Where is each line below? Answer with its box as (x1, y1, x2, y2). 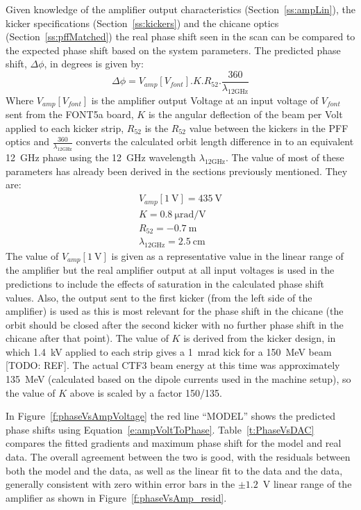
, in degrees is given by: (44, 56, 144, 71)
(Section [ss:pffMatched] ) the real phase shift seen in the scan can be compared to (6, 29, 355, 44)
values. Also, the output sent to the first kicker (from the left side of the (6, 290, 312, 304)
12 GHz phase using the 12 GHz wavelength (6, 150, 196, 165)
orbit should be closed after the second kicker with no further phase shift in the (6, 317, 344, 331)
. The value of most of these (225, 150, 344, 165)
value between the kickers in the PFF (189, 120, 349, 135)
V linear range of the (262, 477, 352, 491)
